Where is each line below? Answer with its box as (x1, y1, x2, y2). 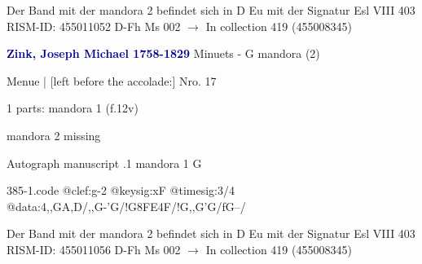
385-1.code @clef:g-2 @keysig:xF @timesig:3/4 (7, 182, 235, 199)
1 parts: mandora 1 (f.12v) (7, 99, 138, 117)
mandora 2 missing (7, 126, 101, 143)
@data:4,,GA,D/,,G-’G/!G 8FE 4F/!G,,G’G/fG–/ (7, 197, 246, 214)
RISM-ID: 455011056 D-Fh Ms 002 (7, 240, 181, 257)
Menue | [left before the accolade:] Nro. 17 (7, 72, 217, 89)
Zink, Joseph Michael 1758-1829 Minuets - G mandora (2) (7, 45, 320, 62)
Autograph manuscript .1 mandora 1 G (7, 154, 202, 171)
